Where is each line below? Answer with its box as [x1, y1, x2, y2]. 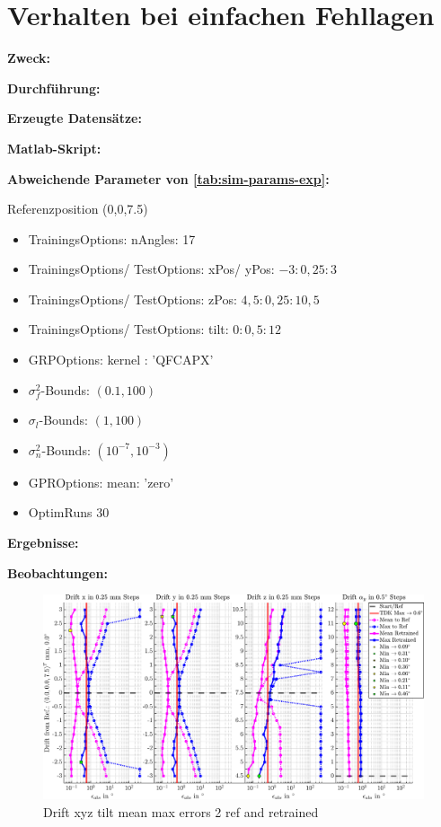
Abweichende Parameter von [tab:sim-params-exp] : [7, 169, 330, 188]
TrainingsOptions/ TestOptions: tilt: [28, 320, 229, 339]
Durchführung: [7, 78, 101, 97]
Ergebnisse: [7, 533, 79, 552]
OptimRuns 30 [28, 503, 110, 522]
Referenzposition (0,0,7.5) [7, 199, 148, 218]
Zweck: [7, 48, 51, 67]
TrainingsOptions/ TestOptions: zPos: [28, 289, 237, 308]
